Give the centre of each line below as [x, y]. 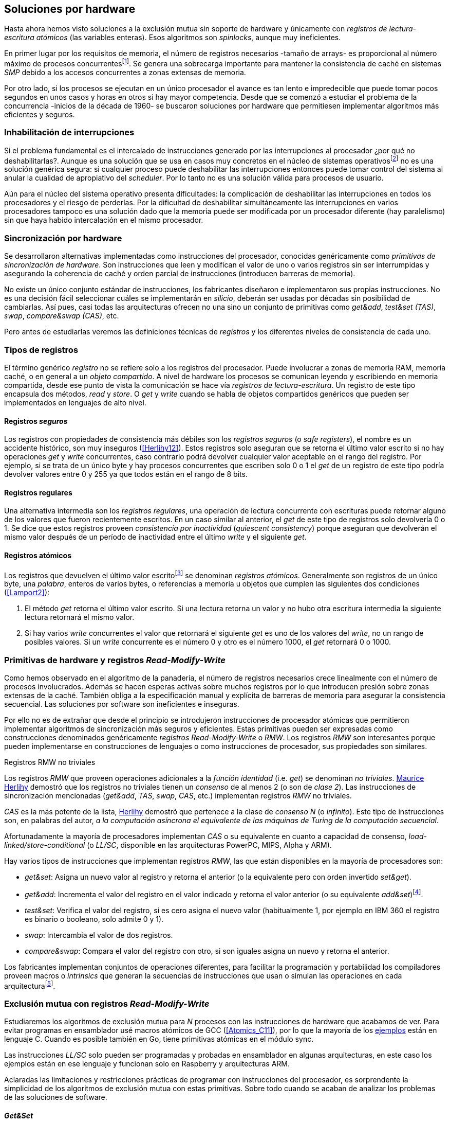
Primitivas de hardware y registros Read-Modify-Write [115, 660]
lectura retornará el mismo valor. [80, 617]
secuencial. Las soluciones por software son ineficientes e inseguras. [122, 704]
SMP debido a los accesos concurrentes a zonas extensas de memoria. [125, 73]
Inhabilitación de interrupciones [69, 132]
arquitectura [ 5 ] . [30, 985]
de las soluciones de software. [56, 1097]
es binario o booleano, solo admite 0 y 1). [94, 919]
